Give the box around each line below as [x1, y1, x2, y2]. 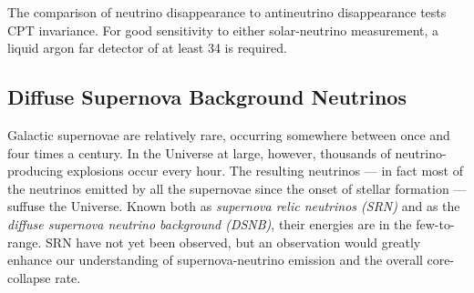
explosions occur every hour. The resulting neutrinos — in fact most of [67, 161, 463, 180]
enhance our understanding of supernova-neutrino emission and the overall [7, 250, 423, 269]
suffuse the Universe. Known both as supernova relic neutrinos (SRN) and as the [7, 197, 460, 216]
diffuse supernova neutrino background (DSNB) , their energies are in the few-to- [7, 214, 455, 233]
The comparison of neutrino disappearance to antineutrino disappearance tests [7, 3, 447, 21]
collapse [7, 268, 51, 287]
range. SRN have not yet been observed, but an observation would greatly [7, 232, 421, 251]
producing [7, 161, 64, 180]
